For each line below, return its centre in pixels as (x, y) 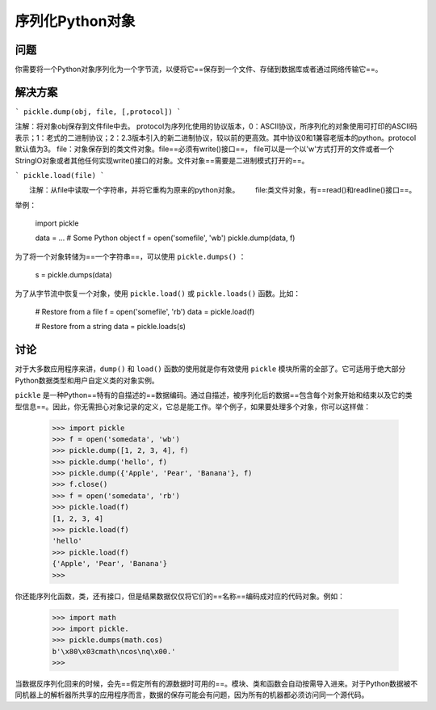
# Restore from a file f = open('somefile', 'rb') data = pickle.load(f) (145, 312)
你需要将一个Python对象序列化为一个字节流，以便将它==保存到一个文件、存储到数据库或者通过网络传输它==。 (199, 70)
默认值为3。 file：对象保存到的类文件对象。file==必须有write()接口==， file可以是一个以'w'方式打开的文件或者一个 (205, 149)
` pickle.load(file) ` (60, 175)
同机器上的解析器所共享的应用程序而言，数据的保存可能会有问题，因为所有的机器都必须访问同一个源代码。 (192, 695)
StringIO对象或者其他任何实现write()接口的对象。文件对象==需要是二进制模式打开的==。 (162, 160)
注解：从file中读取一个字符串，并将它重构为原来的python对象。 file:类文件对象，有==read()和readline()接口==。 (222, 190)
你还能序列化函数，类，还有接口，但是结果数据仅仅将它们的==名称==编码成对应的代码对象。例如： (180, 596)
